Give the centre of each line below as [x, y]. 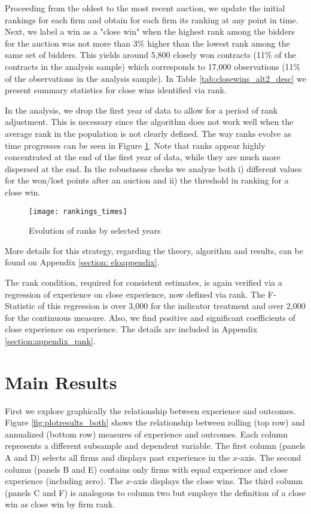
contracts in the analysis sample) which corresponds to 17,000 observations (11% [153, 66]
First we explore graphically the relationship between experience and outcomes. [150, 410]
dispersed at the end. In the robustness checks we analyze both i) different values [153, 168]
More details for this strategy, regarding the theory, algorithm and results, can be [154, 250]
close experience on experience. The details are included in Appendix [131, 329]
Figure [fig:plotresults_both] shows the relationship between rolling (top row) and [155, 422]
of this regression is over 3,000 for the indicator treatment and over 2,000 [172, 306]
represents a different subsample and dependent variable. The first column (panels [155, 446]
